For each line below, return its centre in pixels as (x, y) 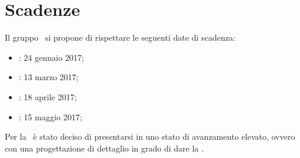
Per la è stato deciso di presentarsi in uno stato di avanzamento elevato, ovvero (150, 136)
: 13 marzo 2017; (48, 77)
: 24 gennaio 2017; (51, 57)
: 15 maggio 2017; (50, 116)
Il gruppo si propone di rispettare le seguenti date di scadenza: (120, 37)
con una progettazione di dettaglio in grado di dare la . (104, 148)
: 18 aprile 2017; (48, 96)
